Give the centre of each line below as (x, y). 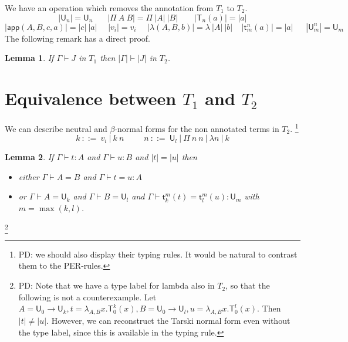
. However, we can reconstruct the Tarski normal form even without (168, 321)
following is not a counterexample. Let (87, 297)
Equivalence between (91, 98)
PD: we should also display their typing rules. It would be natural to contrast (158, 254)
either (29, 176)
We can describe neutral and (56, 128)
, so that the (248, 285)
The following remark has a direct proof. (77, 38)
